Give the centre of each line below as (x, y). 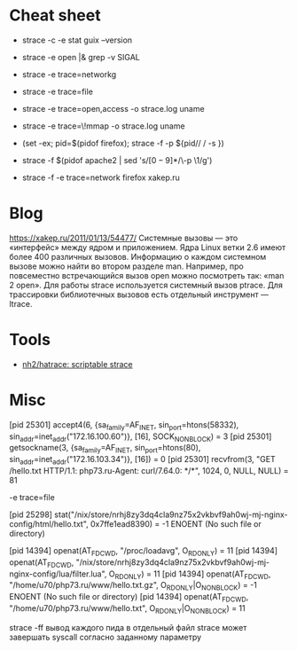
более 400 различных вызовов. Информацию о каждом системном (138, 256)
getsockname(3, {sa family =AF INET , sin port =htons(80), (105, 449)
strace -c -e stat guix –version (77, 40)
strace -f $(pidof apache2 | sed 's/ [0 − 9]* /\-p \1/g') (117, 160)
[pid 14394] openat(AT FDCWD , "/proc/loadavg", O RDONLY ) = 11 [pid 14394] (143, 551)
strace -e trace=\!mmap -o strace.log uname (103, 126)
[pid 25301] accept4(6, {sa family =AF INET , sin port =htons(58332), (124, 425)
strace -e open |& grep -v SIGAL (81, 57)
